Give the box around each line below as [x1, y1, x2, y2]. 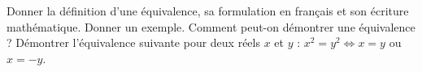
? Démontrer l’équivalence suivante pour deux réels [7, 34, 260, 51]
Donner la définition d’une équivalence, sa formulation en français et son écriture [7, 2, 409, 19]
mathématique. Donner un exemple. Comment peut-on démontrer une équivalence [7, 18, 415, 35]
